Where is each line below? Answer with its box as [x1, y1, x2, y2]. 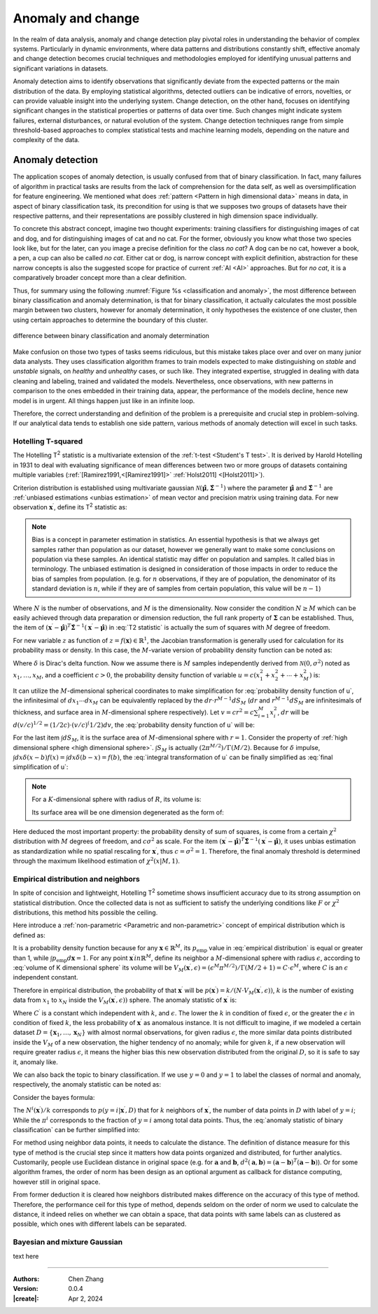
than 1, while [13, 954, 49, 962]
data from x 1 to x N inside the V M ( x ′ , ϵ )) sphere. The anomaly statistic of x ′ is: [13, 995, 237, 1006]
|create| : [13, 1294, 39, 1303]
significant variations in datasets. [13, 64, 108, 73]
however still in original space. [13, 1178, 101, 1186]
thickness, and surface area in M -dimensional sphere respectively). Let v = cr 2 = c [13, 707, 255, 716]
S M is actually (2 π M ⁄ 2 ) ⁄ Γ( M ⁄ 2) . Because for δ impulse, [157, 742, 321, 754]
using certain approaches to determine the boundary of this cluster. [13, 316, 208, 324]
